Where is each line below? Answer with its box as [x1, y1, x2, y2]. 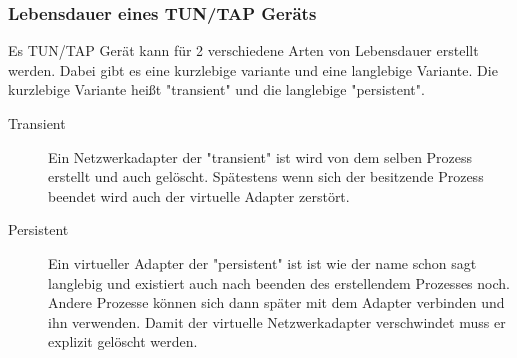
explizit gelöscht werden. [48, 331, 198, 352]
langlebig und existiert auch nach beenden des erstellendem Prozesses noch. [48, 272, 510, 293]
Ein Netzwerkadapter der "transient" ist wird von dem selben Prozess [48, 146, 473, 167]
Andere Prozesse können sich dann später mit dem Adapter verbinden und [48, 292, 505, 313]
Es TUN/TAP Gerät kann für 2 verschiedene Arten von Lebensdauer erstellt [8, 40, 479, 61]
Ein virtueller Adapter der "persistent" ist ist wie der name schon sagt [48, 252, 477, 273]
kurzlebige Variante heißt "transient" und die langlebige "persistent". [8, 79, 425, 100]
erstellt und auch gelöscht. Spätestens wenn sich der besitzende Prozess [48, 166, 484, 187]
